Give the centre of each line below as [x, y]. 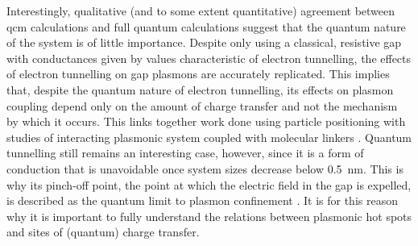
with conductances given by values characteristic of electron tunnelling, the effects [209, 58]
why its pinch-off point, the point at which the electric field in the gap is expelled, [209, 184]
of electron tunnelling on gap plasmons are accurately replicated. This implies [198, 74]
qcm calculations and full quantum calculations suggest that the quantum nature [206, 26]
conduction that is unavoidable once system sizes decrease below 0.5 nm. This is [205, 168]
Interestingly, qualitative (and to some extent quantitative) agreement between [201, 10]
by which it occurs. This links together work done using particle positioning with [206, 121]
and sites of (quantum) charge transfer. [103, 232]
